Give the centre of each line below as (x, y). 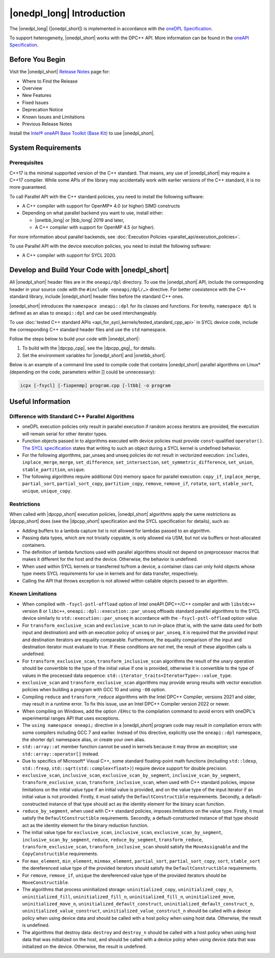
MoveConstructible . (46, 882)
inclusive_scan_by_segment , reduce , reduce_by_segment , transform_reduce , (113, 840)
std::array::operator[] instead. (61, 754)
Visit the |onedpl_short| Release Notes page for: (60, 72)
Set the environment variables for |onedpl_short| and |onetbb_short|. (94, 355)
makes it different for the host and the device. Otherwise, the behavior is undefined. (110, 559)
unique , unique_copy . (47, 491)
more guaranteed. (28, 187)
